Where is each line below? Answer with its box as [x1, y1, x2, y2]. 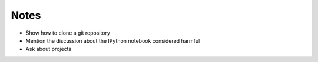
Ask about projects [25, 46, 72, 53]
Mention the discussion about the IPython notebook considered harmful [25, 37, 200, 44]
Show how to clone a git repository [25, 29, 110, 36]
